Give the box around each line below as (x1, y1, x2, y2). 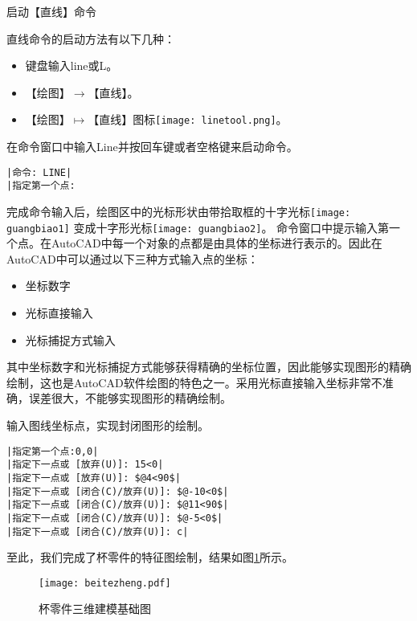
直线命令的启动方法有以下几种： (6, 30, 175, 47)
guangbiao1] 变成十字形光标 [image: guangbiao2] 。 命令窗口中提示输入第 (6, 219, 390, 235)
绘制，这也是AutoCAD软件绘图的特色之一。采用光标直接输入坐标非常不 (6, 374, 382, 390)
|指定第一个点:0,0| (6, 445, 99, 457)
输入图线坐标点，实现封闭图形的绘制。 (6, 417, 209, 433)
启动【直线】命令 (6, 3, 96, 19)
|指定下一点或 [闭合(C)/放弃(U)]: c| (6, 525, 189, 537)
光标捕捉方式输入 (25, 331, 116, 348)
